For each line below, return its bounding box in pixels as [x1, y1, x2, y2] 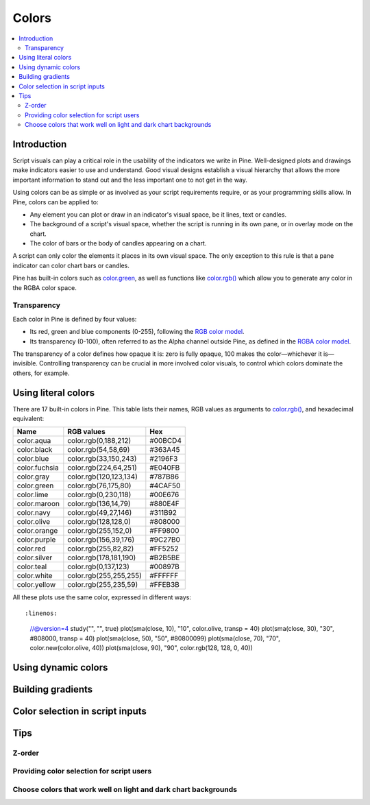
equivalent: [12, 415, 45, 423]
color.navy [16, 508, 51, 518]
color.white [16, 571, 53, 581]
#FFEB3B [149, 580, 180, 590]
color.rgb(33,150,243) [67, 454, 137, 464]
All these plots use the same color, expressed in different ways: [12, 593, 192, 601]
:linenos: [25, 609, 58, 617]
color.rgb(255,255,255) [67, 571, 142, 581]
